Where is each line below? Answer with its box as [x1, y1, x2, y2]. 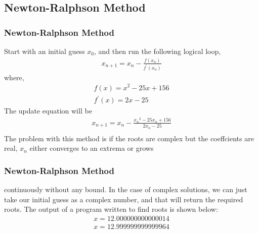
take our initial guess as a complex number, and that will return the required [4, 194, 243, 204]
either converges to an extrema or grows [29, 143, 154, 153]
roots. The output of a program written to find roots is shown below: [4, 204, 218, 214]
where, [4, 72, 24, 82]
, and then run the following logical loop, [94, 46, 221, 56]
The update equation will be [4, 105, 92, 116]
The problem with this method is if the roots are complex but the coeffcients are [4, 133, 254, 143]
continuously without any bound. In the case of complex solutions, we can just [4, 184, 247, 195]
